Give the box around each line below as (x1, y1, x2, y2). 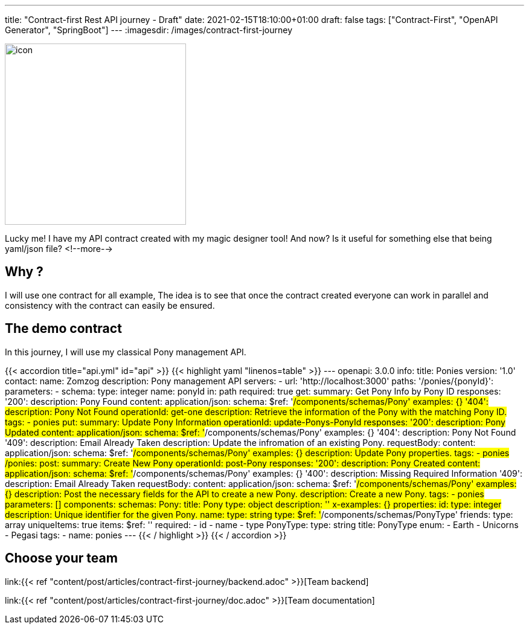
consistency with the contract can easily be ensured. (5, 300, 215, 311)
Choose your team (5, 550, 118, 566)
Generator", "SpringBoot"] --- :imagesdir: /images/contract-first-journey (5, 25, 293, 35)
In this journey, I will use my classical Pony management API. (5, 346, 246, 357)
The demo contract (5, 321, 122, 337)
